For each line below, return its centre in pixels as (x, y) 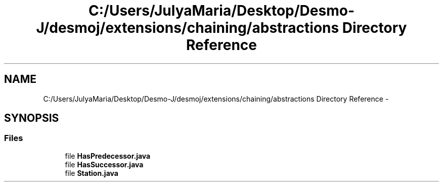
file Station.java (92, 173)
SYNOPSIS (32, 118)
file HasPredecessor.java (108, 156)
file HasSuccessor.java (104, 164)
